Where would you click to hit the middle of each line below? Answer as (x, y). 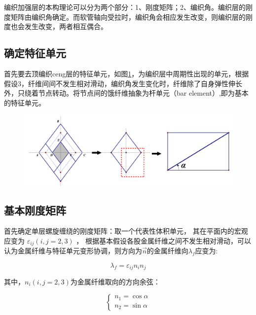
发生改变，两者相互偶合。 (66, 26)
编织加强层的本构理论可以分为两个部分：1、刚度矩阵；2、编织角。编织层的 (125, 7)
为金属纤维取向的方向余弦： (115, 281)
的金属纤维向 (167, 250)
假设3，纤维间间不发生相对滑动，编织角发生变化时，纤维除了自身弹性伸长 (123, 83)
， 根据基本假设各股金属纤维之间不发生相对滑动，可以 (164, 240)
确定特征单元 (35, 53)
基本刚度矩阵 (35, 210)
